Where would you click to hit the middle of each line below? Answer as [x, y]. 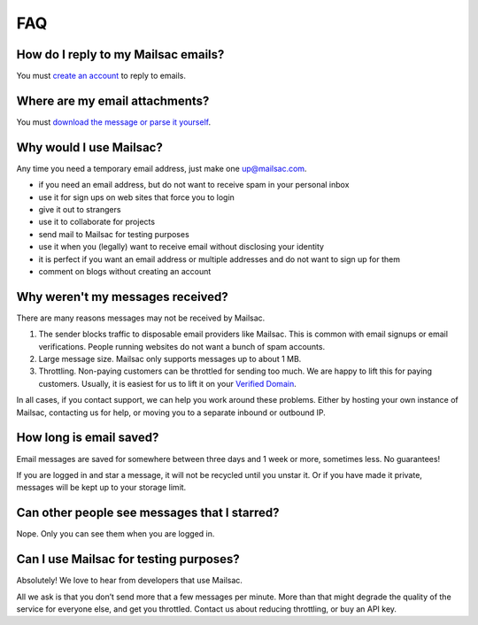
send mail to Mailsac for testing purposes [114, 234]
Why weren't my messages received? [123, 297]
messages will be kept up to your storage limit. [101, 488]
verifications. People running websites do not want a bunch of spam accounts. [182, 346]
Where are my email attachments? [113, 100]
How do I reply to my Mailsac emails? [120, 54]
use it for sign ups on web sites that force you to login [136, 197]
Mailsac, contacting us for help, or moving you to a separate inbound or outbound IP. [171, 413]
